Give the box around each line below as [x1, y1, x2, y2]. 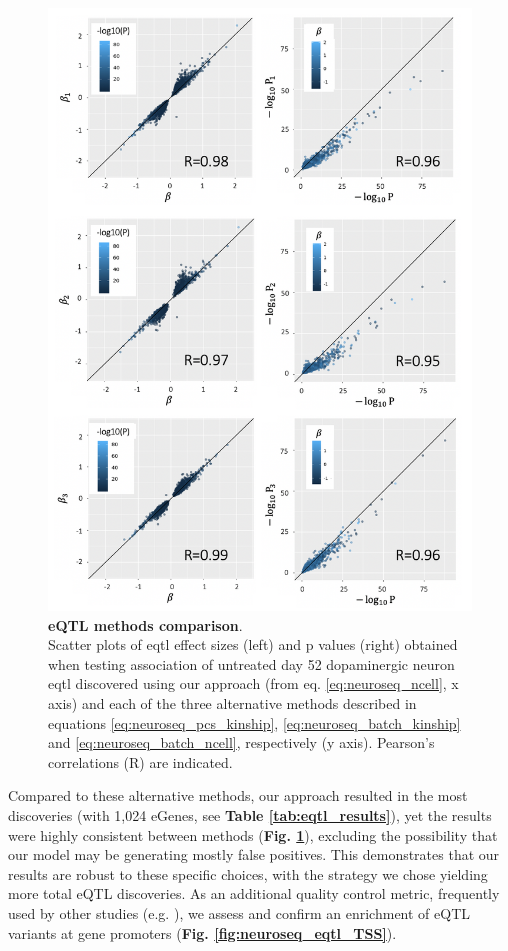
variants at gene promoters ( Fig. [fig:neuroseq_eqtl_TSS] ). [8, 922, 397, 943]
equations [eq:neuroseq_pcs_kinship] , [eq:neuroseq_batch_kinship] [48, 712, 461, 733]
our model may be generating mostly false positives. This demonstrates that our [8, 844, 500, 865]
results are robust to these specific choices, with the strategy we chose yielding [8, 863, 488, 884]
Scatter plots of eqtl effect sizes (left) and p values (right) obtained [48, 634, 458, 655]
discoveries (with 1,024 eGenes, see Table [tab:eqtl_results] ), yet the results [8, 804, 492, 825]
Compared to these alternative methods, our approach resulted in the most [8, 785, 468, 806]
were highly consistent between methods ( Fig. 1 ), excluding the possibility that [8, 824, 498, 845]
